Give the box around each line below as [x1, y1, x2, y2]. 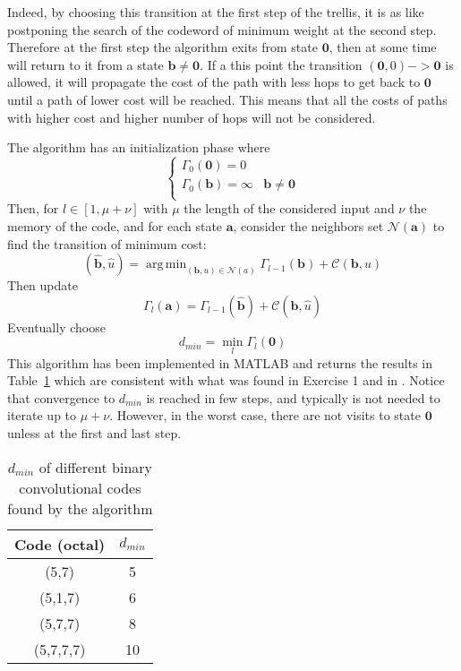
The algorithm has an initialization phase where [7, 138, 270, 157]
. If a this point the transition [200, 55, 363, 73]
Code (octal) [14, 533, 106, 555]
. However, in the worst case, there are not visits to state [109, 406, 421, 425]
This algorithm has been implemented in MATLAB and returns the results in [7, 353, 432, 372]
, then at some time [329, 38, 437, 56]
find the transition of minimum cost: [7, 234, 207, 253]
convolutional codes [19, 477, 141, 498]
